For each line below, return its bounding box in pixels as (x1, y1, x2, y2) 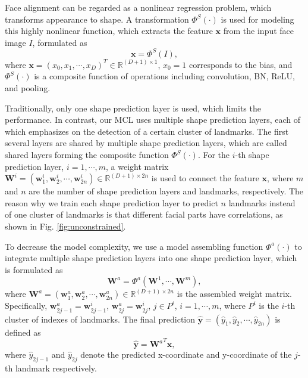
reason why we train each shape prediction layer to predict (5, 196, 218, 209)
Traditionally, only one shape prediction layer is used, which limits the (5, 101, 261, 114)
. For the (197, 148, 230, 161)
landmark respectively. (15, 361, 97, 374)
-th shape (235, 148, 269, 161)
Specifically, (5, 299, 48, 312)
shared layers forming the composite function (5, 148, 169, 161)
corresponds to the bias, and (189, 58, 293, 70)
